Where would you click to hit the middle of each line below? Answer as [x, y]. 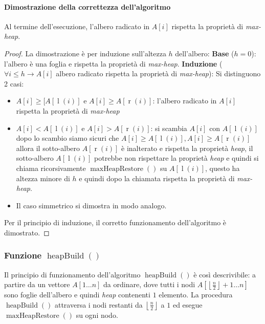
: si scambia [169, 128]
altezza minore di [43, 178]
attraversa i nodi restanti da [98, 304]
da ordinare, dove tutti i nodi [149, 284]
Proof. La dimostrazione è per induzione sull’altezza [85, 53]
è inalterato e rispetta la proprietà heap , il [187, 148]
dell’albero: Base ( [205, 53]
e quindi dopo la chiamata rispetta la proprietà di [157, 178]
